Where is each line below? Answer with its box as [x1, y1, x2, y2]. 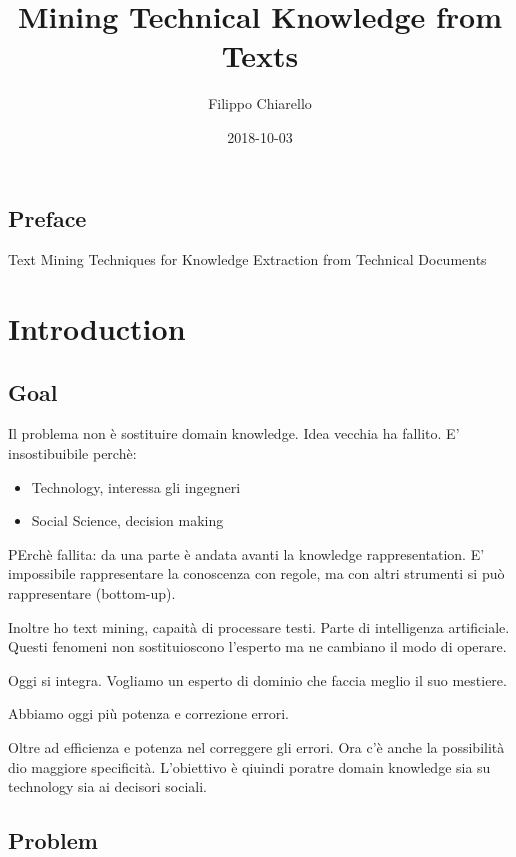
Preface [8, 202, 87, 233]
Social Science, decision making [31, 510, 224, 531]
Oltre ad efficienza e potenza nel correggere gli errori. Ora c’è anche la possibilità [8, 737, 505, 758]
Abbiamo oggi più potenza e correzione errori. [8, 703, 289, 724]
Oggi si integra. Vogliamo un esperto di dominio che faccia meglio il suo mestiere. [8, 669, 507, 690]
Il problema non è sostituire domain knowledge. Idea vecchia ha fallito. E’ [8, 423, 460, 444]
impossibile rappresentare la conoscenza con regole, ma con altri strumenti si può [8, 563, 505, 584]
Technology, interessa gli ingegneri [31, 476, 241, 497]
